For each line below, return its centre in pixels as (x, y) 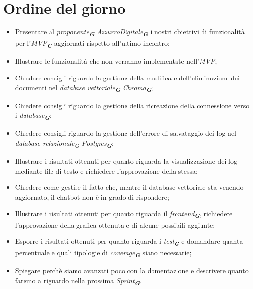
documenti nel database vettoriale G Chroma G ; (84, 88)
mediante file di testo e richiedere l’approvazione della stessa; (106, 171)
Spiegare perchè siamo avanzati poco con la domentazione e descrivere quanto (132, 271)
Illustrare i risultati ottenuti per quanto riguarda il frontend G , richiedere (124, 214)
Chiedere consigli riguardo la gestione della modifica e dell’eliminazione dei (127, 77)
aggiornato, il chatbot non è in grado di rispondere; (92, 197)
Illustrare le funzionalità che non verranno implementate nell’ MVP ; (116, 61)
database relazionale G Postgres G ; (64, 144)
